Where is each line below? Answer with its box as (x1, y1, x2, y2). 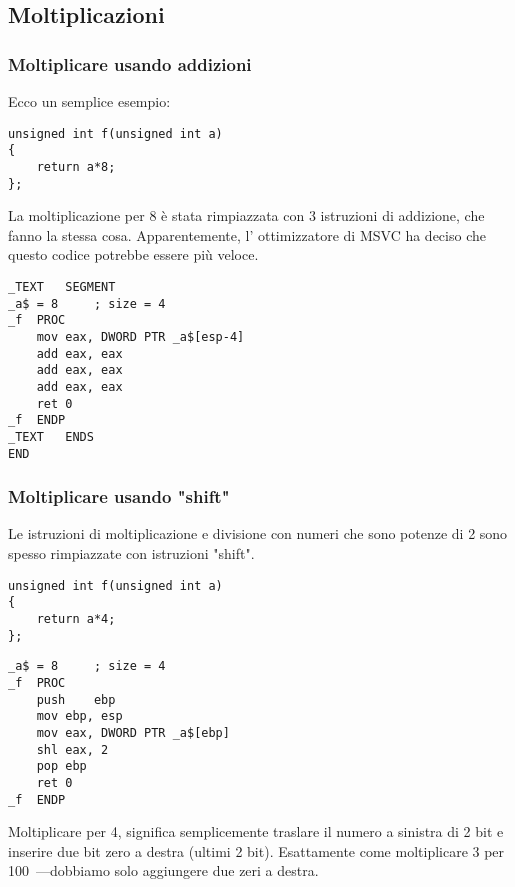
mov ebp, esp (36, 709, 123, 724)
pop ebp (36, 759, 87, 774)
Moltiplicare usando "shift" (8, 484, 230, 509)
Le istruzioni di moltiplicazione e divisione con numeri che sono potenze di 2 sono (8, 523, 508, 544)
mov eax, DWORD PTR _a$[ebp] (36, 725, 230, 740)
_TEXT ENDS (8, 429, 94, 444)
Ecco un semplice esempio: (8, 91, 171, 111)
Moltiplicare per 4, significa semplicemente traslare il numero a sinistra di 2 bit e (8, 821, 504, 842)
